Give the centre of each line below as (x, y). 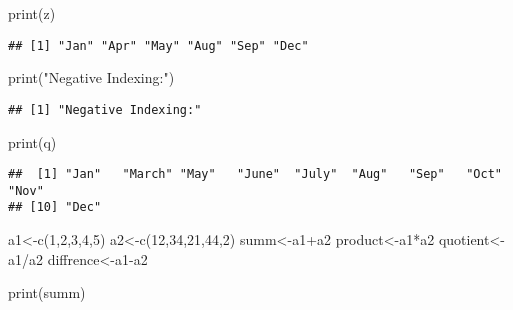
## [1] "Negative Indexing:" (105, 109)
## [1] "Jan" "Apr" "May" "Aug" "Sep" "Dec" (158, 45)
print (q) (32, 141)
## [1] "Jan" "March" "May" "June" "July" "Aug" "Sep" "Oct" (255, 174)
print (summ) (47, 292)
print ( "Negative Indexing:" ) (91, 77)
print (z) (32, 13)
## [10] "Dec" (55, 207)
